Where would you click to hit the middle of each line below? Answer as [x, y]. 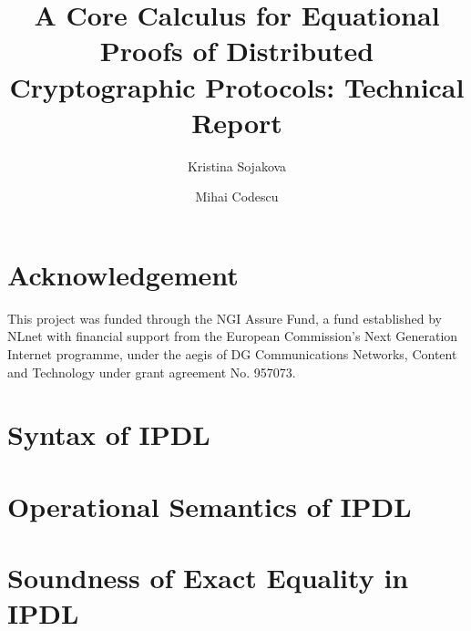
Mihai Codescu [237, 197]
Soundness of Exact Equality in [208, 578]
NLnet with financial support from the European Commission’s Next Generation [233, 336]
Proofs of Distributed [237, 51]
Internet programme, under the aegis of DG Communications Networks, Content [232, 354]
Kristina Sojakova [237, 166]
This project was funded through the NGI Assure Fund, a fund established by [225, 318]
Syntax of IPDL [109, 434]
